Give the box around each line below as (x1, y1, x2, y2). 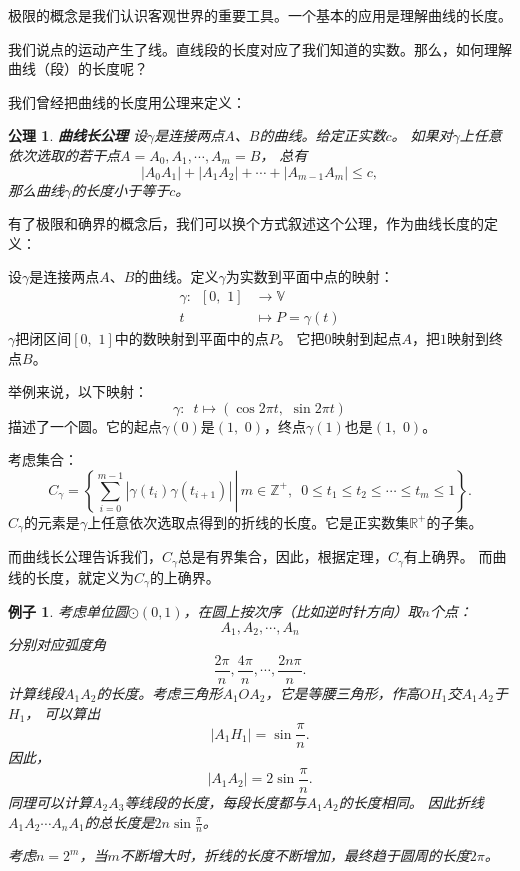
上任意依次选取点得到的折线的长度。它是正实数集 (87, 511, 410, 532)
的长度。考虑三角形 (96, 683, 223, 704)
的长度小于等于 (71, 179, 170, 200)
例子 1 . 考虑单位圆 (8, 601, 128, 622)
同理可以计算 (8, 791, 92, 812)
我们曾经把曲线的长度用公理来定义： (8, 91, 246, 112)
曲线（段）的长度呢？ (8, 58, 148, 79)
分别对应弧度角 (8, 634, 106, 655)
